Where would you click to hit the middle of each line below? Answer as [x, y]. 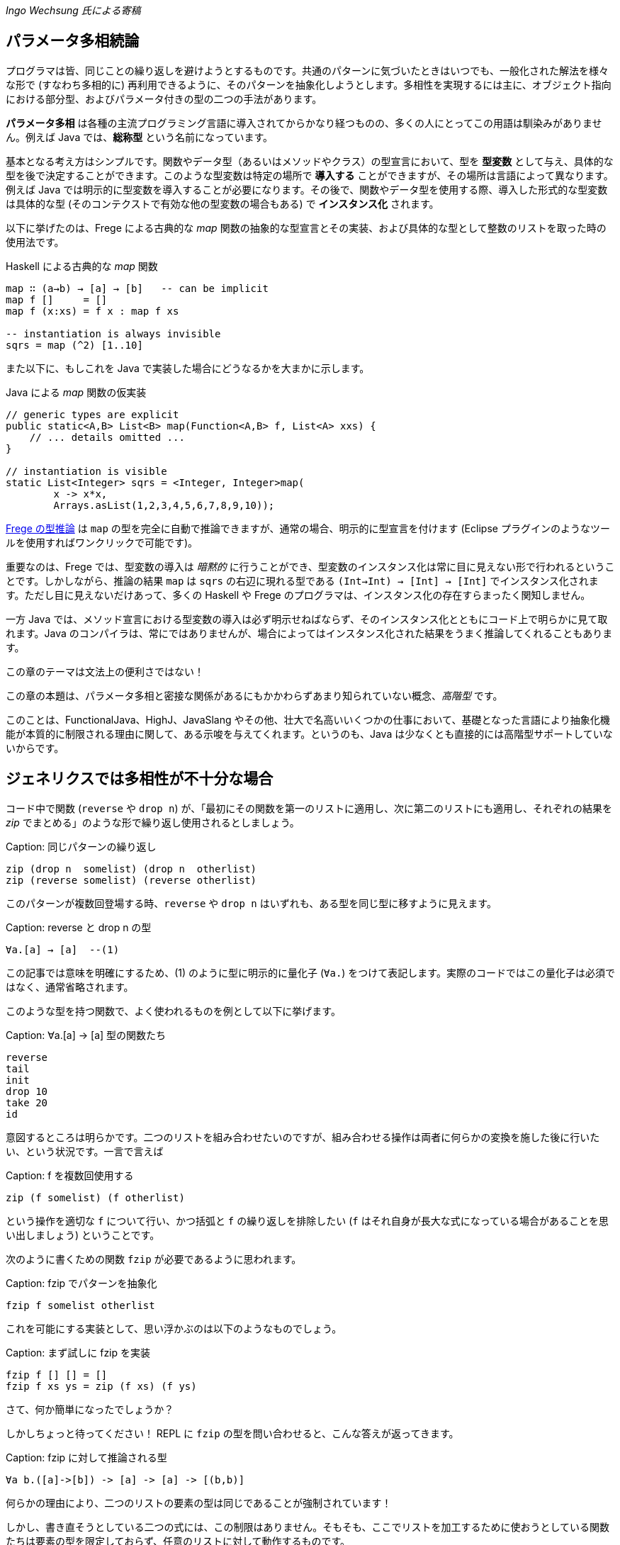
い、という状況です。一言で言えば [85, 1151]
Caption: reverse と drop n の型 [79, 927]
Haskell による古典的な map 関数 [82, 266]
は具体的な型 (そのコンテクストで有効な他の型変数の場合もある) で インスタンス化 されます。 [222, 203]
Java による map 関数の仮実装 [76, 392]
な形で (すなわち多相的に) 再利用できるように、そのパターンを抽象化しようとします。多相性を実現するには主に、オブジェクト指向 [309, 84]
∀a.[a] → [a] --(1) [63, 949]
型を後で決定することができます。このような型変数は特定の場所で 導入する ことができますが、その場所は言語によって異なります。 [310, 175]
